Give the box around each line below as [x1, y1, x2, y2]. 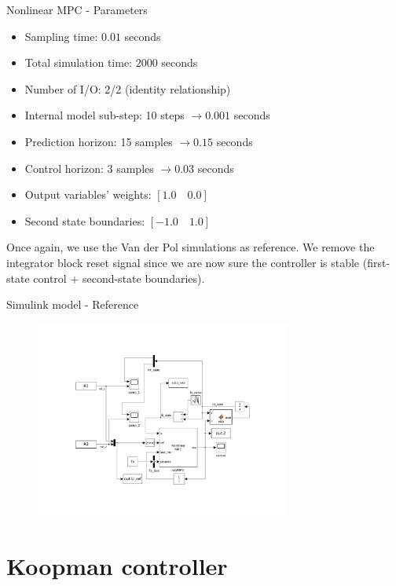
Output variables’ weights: [24, 186, 152, 203]
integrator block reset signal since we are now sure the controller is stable [6, 254, 360, 270]
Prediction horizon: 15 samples [24, 133, 173, 149]
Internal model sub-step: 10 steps [24, 107, 185, 123]
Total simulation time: [24, 54, 132, 71]
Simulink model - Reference [6, 296, 139, 313]
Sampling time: [24, 27, 98, 44]
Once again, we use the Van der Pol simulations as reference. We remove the [6, 239, 375, 255]
